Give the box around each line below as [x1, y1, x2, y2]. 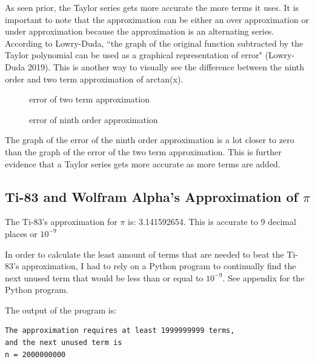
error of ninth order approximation [29, 113, 158, 126]
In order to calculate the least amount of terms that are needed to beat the [5, 247, 284, 260]
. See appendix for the [222, 271, 305, 284]
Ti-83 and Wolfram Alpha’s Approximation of [5, 187, 298, 206]
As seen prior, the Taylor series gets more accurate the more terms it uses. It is [5, 1, 299, 13]
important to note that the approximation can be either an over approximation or [5, 13, 309, 25]
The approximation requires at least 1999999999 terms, [5, 326, 235, 335]
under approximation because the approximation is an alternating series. [5, 25, 274, 38]
